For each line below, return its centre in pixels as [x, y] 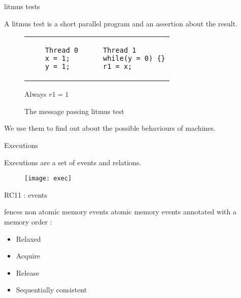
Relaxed [28, 238]
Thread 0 [62, 50]
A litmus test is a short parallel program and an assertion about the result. [121, 23]
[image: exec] [48, 179]
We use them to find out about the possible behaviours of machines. [110, 128]
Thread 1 [119, 50]
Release [28, 272]
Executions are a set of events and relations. [73, 162]
